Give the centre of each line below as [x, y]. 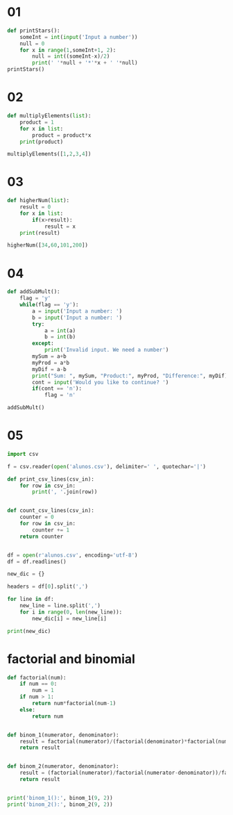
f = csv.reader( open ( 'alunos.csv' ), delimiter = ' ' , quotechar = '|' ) [107, 466]
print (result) [40, 233]
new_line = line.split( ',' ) [60, 606]
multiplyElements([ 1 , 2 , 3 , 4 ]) [49, 154]
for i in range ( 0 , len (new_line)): [71, 612]
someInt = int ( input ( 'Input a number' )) [79, 37]
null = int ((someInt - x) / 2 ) [71, 56]
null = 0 [32, 43]
